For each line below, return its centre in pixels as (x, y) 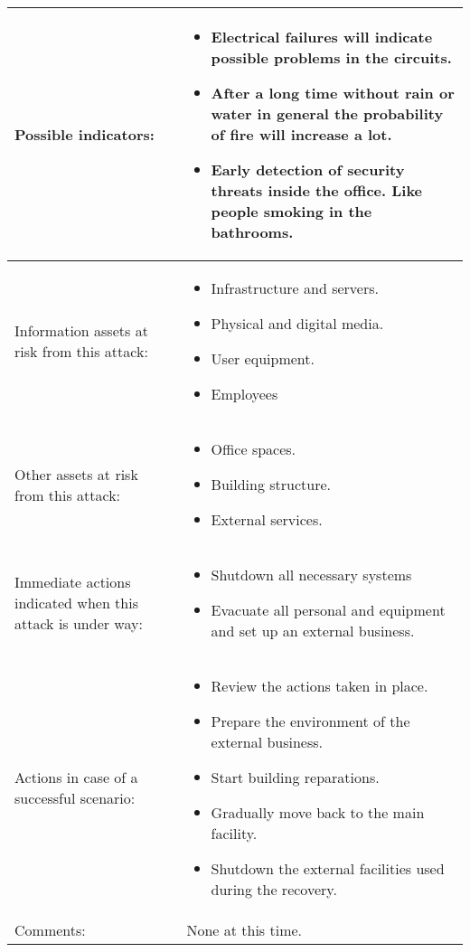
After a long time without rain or (333, 93)
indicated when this (76, 603)
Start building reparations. (295, 777)
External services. (267, 519)
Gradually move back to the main (318, 812)
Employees (244, 394)
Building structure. (271, 484)
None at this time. (244, 930)
